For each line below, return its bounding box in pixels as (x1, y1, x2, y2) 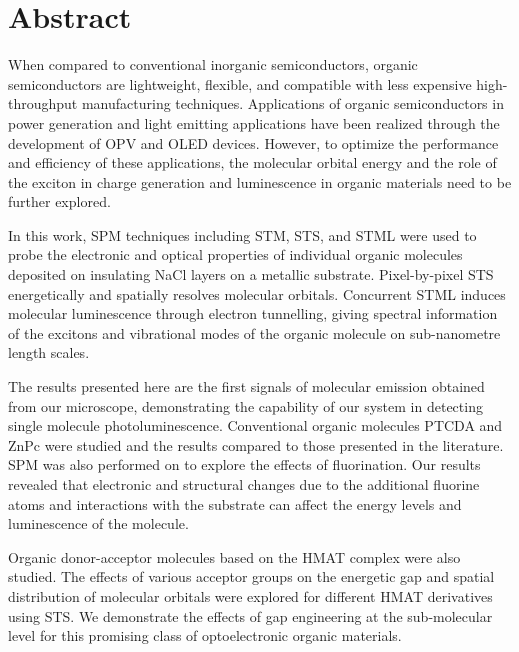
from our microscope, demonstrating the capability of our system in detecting (8, 395, 483, 416)
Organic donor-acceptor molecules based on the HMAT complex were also (8, 546, 461, 567)
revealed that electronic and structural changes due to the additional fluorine (8, 474, 480, 494)
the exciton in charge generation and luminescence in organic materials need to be (8, 171, 512, 192)
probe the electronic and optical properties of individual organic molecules (8, 244, 463, 265)
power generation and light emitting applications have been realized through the (8, 112, 500, 133)
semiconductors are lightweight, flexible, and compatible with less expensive (8, 73, 472, 94)
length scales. (8, 342, 90, 363)
